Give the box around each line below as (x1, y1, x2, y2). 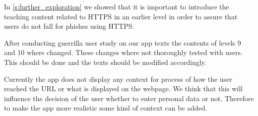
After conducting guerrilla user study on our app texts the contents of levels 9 (4, 37, 241, 48)
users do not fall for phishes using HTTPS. (4, 21, 134, 31)
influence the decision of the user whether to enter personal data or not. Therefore (4, 93, 254, 103)
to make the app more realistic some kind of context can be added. (4, 103, 207, 113)
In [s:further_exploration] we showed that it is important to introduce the (4, 1, 229, 11)
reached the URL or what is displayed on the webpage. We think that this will (4, 83, 243, 94)
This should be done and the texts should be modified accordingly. (4, 57, 206, 67)
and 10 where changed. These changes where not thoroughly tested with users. (4, 47, 243, 58)
